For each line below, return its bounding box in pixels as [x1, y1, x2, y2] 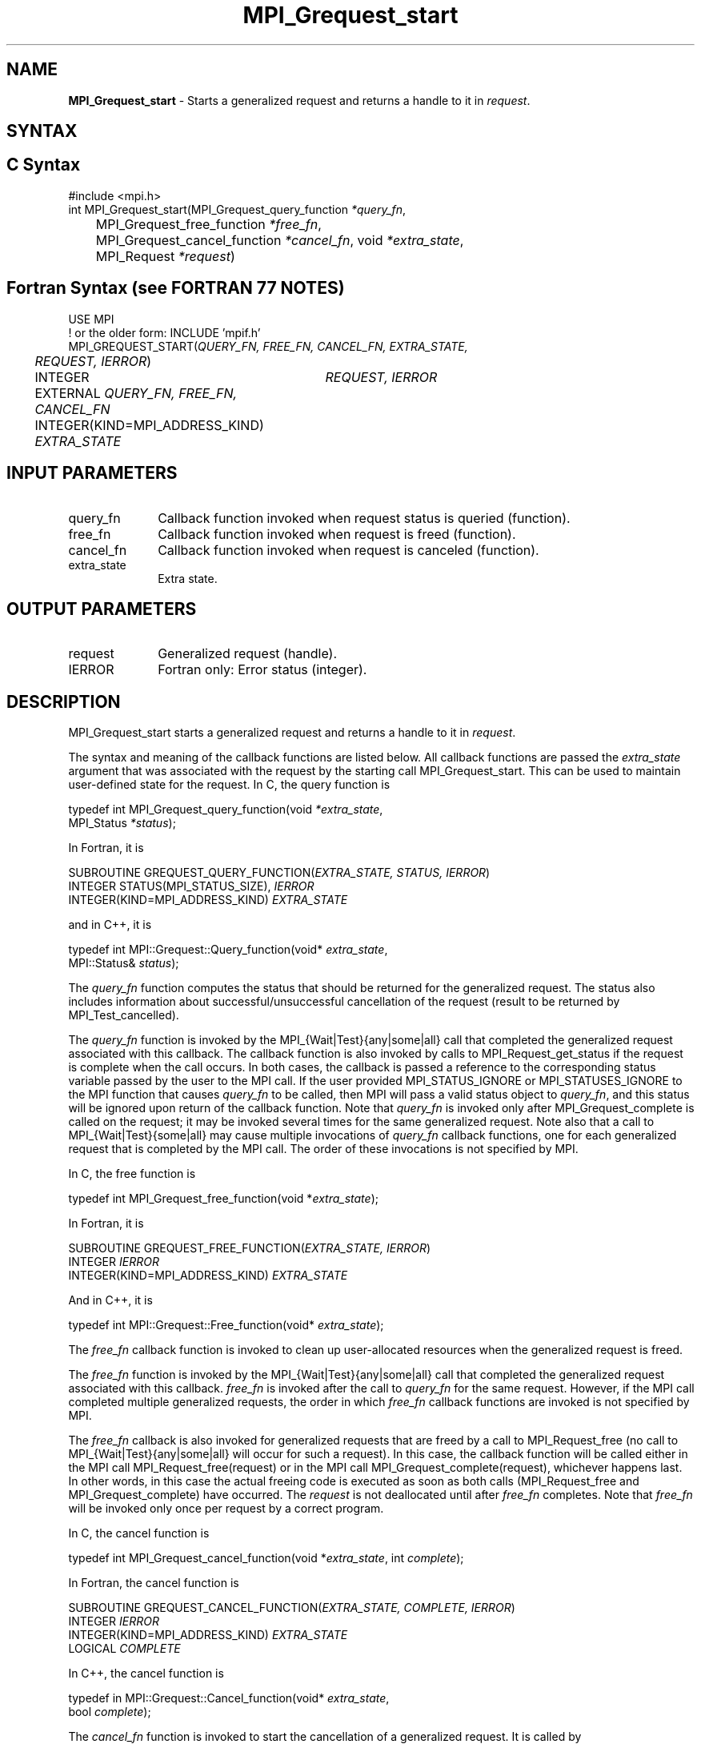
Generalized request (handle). [158, 645, 338, 662]
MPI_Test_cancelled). [68, 1008, 179, 1023]
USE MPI [68, 311, 114, 326]
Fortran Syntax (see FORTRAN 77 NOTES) [6, 278, 345, 299]
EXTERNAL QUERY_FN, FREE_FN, [34, 384, 238, 401]
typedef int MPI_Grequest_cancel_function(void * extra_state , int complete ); [68, 1551, 464, 1565]
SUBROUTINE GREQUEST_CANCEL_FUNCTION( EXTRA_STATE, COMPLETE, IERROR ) [68, 1601, 515, 1615]
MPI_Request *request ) [95, 247, 235, 264]
